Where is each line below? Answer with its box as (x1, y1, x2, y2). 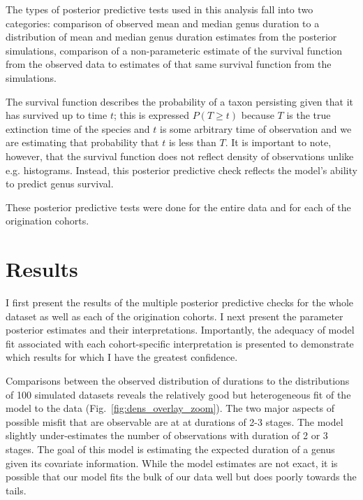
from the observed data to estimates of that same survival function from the (6, 57, 332, 71)
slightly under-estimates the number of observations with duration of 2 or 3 (6, 428, 328, 443)
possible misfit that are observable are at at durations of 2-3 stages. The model (6, 414, 343, 429)
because (241, 108, 274, 122)
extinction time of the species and (6, 121, 150, 136)
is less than (168, 135, 216, 150)
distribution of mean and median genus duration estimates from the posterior (6, 29, 337, 44)
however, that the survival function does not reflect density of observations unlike (6, 148, 354, 163)
